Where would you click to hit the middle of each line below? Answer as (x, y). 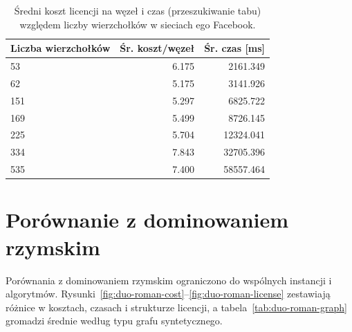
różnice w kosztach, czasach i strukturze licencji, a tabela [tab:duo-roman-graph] (176, 307)
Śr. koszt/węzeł (157, 48)
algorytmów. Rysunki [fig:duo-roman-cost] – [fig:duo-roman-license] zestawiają (168, 294)
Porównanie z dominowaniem (147, 220)
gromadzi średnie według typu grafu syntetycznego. (114, 321)
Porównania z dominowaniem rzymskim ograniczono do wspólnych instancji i (169, 280)
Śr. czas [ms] (235, 48)
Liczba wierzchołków (61, 48)
